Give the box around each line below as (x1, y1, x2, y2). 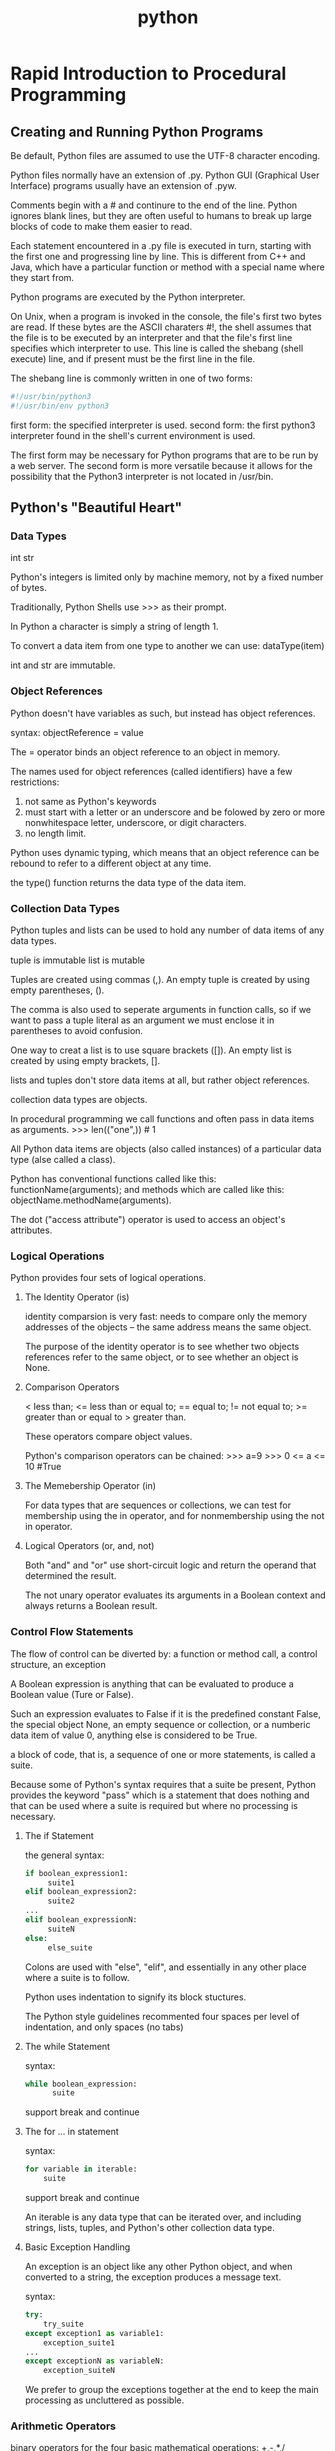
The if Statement (24, 1829, 95, 1841)
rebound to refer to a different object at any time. (10, 857, 212, 869)
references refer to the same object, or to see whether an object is (24, 1351, 299, 1363)
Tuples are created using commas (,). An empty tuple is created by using (10, 974, 310, 986)
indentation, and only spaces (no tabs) (24, 2021, 184, 2033)
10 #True (24, 1461, 62, 1473)
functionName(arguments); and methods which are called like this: (10, 1184, 285, 1196)
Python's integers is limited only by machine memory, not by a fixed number (10, 571, 324, 583)
